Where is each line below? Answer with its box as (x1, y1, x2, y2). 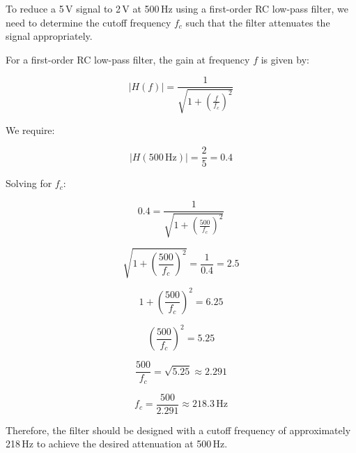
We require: (6, 122, 55, 137)
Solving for (6, 176, 52, 191)
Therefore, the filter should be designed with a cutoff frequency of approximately (6, 422, 351, 437)
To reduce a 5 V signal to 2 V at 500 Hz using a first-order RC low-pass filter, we (6, 1, 348, 15)
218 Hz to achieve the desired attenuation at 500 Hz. (6, 436, 228, 451)
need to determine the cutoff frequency (6, 15, 171, 29)
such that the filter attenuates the (185, 15, 330, 29)
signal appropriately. (6, 29, 93, 43)
